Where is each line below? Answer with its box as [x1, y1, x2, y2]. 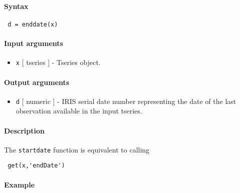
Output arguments [4, 76, 70, 87]
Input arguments [4, 38, 63, 48]
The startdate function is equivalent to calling [4, 144, 150, 154]
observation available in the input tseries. [16, 105, 142, 116]
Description [4, 125, 45, 135]
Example [4, 179, 35, 189]
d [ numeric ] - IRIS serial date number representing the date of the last [16, 95, 236, 106]
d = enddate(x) [8, 20, 58, 28]
